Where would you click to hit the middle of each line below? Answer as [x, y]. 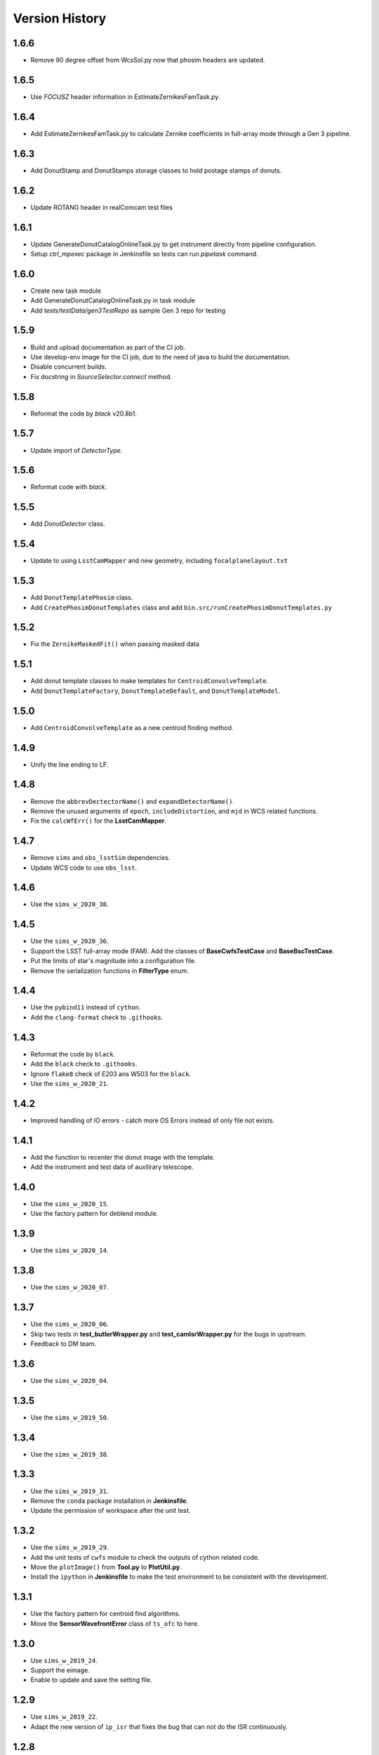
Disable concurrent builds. [68, 367]
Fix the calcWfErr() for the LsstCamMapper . [99, 821]
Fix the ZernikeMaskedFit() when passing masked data [115, 644]
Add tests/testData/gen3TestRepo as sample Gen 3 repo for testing [128, 310]
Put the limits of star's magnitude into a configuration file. [113, 961]
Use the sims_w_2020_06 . [69, 1324]
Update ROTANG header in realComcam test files [102, 207]
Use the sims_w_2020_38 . [69, 904]
